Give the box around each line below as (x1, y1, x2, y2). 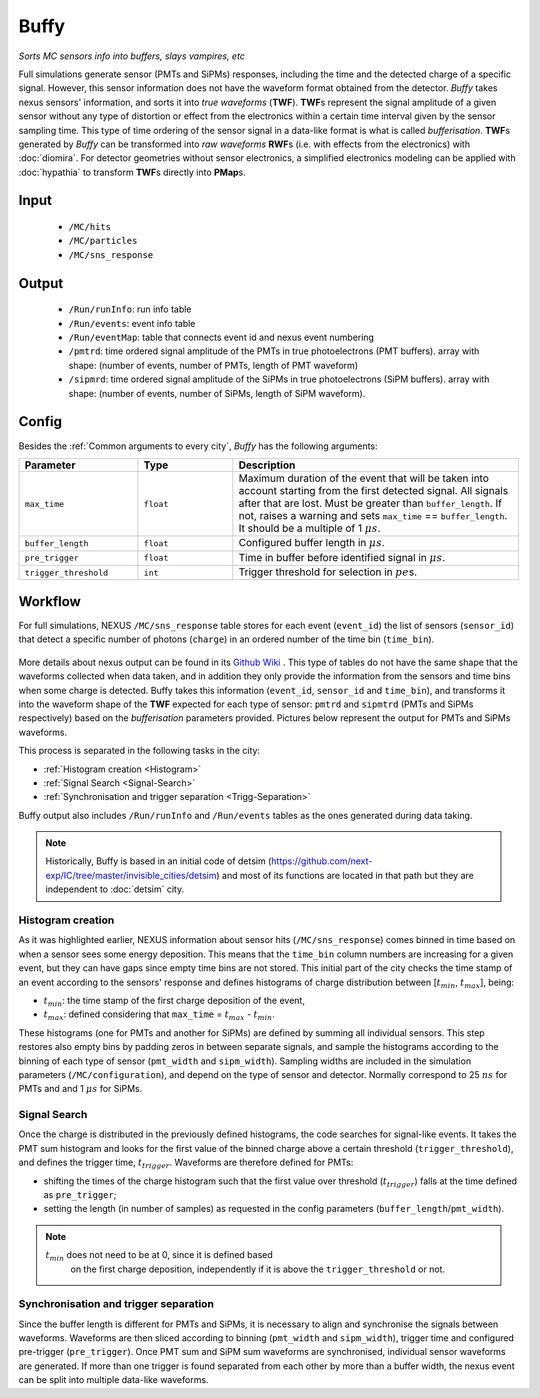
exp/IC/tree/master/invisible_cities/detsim (45, 869, 217, 881)
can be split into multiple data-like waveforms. (18, 1374, 209, 1386)
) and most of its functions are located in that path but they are (216, 869, 474, 881)
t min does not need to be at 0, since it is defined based (45, 1249, 274, 1263)
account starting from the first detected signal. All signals (238, 483, 509, 497)
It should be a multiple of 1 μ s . (238, 521, 381, 535)
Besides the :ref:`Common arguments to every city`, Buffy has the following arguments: (18, 440, 379, 452)
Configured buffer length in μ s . (238, 536, 385, 550)
